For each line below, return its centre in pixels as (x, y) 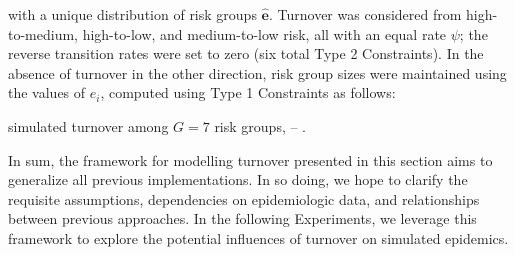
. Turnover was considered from (365, 14)
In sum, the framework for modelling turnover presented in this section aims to (250, 159)
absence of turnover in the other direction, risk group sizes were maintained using (257, 72)
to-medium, (43, 33)
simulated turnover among (88, 125)
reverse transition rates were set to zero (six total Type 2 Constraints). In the (246, 53)
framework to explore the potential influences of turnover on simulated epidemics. (258, 237)
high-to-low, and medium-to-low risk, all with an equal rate (264, 33)
